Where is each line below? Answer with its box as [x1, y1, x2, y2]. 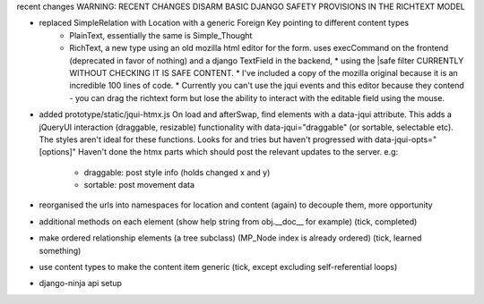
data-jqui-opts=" [375, 134, 437, 145]
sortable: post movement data [83, 180, 195, 190]
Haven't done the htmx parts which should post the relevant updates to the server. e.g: [77, 147, 399, 157]
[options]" [39, 147, 76, 157]
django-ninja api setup [39, 278, 123, 289]
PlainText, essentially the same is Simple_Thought [69, 30, 253, 40]
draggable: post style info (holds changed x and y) [83, 166, 271, 178]
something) [39, 245, 82, 256]
